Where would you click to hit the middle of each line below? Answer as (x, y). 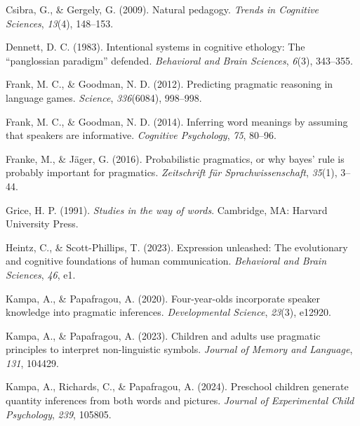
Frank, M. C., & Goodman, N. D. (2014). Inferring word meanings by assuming (177, 121)
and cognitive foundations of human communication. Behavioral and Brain (166, 261)
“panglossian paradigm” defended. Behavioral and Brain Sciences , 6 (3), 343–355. (179, 60)
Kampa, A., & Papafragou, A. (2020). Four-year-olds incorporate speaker (163, 298)
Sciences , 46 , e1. (41, 274)
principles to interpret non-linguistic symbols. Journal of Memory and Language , (179, 349)
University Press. (42, 224)
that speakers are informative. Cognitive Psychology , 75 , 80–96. (141, 135)
